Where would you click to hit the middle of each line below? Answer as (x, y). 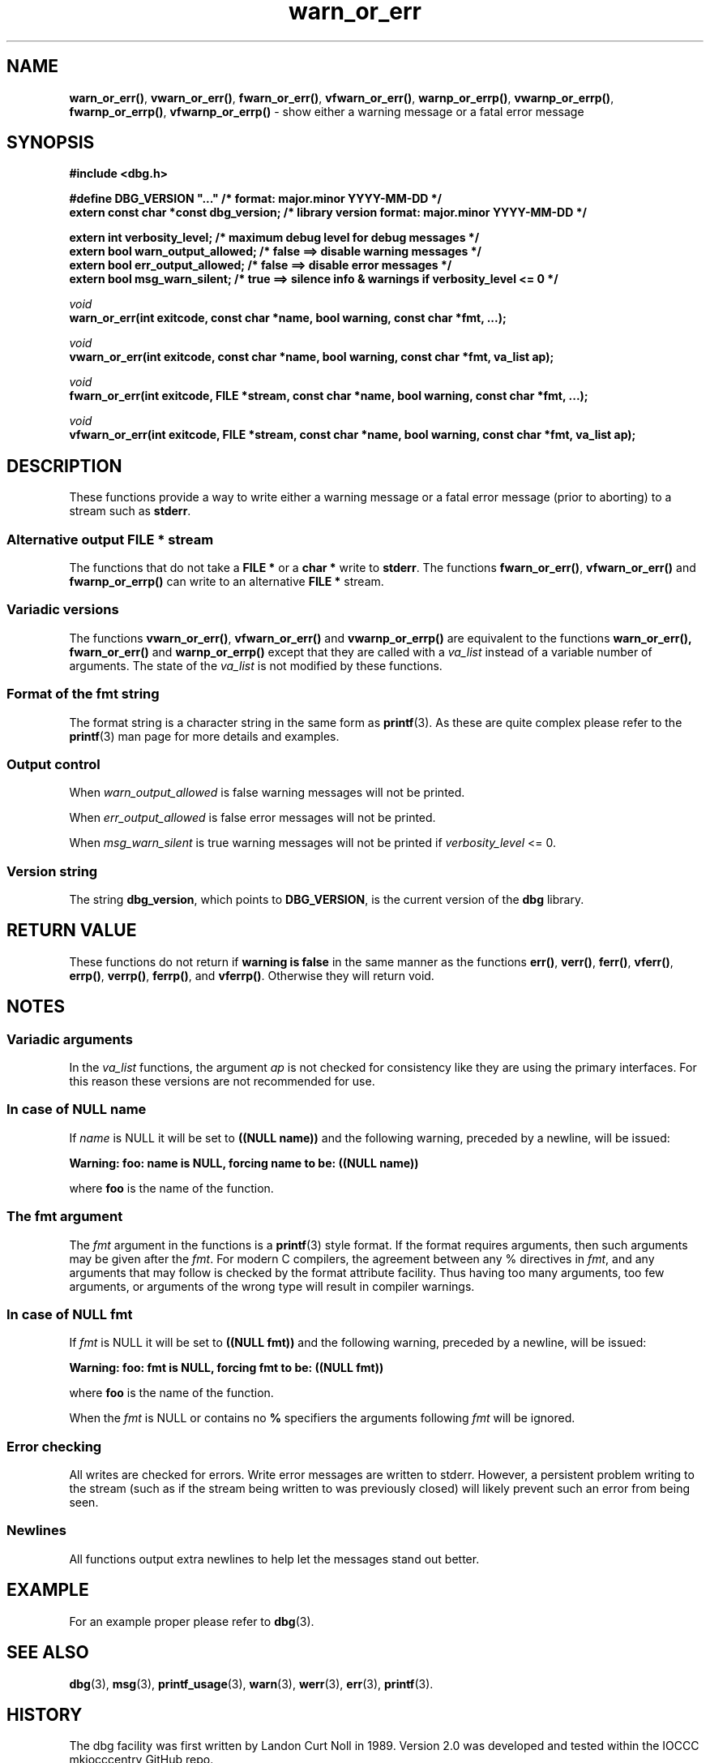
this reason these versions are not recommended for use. (222, 1081)
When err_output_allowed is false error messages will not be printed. (252, 818)
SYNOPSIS (51, 143)
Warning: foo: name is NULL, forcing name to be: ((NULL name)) (244, 1163)
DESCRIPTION (64, 466)
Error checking (54, 1446)
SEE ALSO (48, 1653)
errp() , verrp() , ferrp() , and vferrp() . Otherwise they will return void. (252, 975)
